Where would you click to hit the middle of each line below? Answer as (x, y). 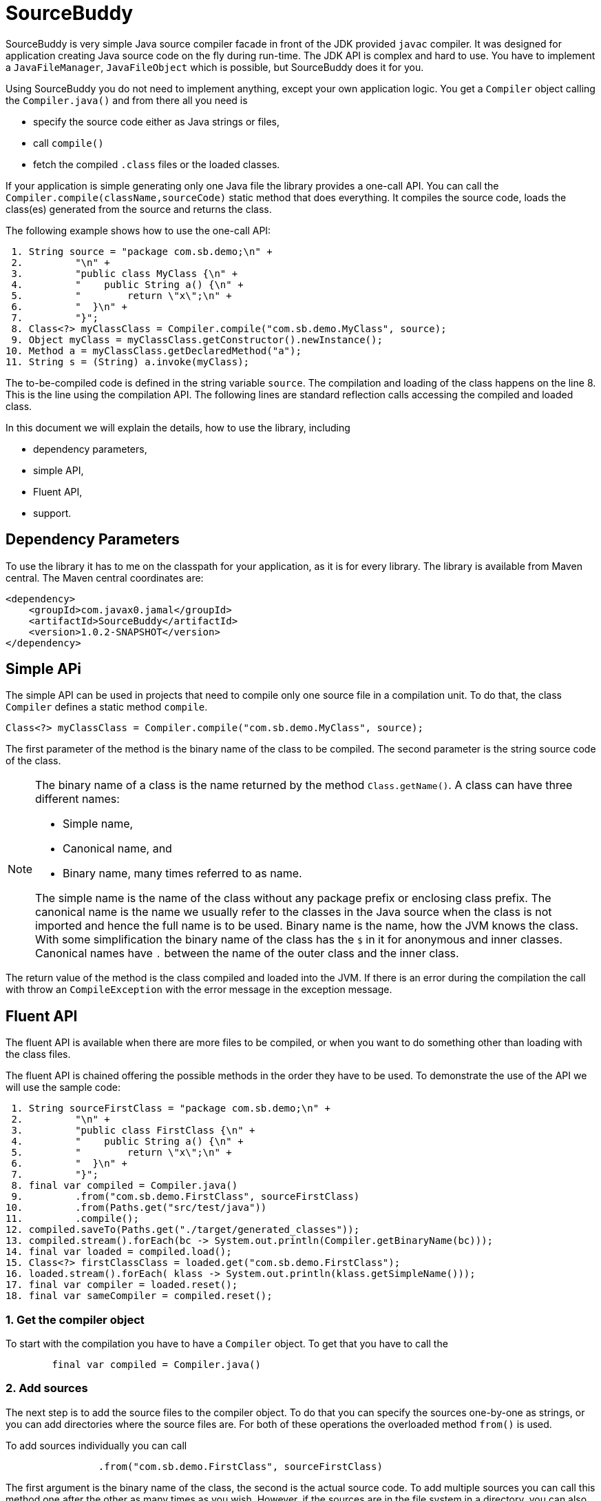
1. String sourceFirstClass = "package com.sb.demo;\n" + (171, 1109)
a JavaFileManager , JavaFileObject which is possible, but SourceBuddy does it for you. (215, 67)
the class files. (38, 1054)
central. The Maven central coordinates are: (105, 578)
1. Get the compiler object (75, 1319)
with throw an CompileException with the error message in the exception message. (199, 990)
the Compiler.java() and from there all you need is (127, 100)
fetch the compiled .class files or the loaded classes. (157, 164)
